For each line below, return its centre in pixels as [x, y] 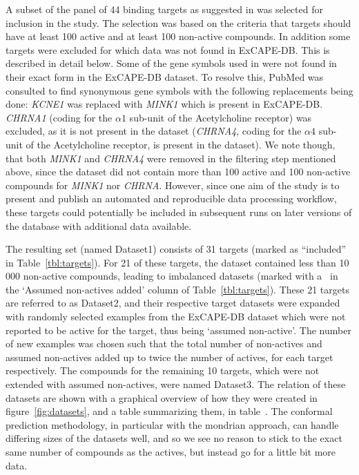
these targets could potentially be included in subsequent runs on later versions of [179, 212]
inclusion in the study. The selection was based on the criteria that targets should [178, 22]
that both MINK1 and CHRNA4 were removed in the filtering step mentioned [171, 158]
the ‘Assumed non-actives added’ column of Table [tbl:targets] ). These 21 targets [177, 289]
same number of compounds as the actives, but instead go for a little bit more [171, 452]
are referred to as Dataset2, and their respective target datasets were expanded [173, 303]
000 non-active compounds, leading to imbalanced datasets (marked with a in [172, 276]
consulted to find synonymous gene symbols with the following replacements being [179, 90]
